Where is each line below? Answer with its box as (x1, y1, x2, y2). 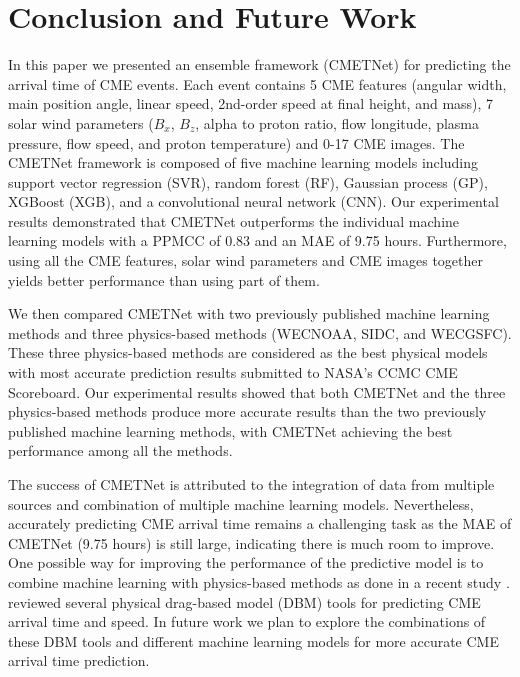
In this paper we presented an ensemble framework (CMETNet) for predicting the (8, 54, 511, 75)
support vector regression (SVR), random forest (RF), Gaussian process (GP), (8, 171, 488, 192)
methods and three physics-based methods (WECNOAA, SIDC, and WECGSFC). (8, 322, 512, 343)
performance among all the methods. (8, 440, 233, 461)
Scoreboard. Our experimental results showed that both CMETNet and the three (8, 381, 506, 402)
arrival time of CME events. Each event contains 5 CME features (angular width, (8, 73, 507, 94)
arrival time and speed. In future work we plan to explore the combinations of (8, 611, 486, 632)
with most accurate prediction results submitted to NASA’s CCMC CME (8, 362, 458, 383)
